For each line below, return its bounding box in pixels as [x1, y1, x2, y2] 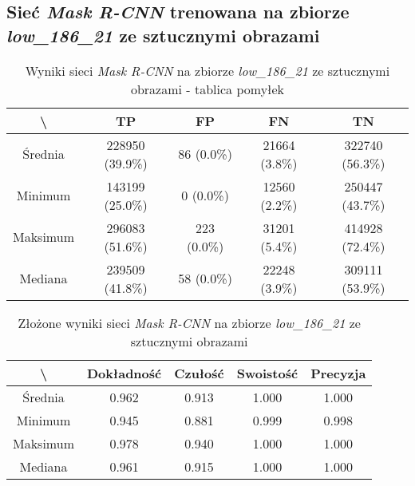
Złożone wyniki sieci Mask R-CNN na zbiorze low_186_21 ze [18, 313, 361, 332]
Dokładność [86, 363, 162, 382]
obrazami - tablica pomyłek [130, 79, 285, 98]
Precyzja [310, 363, 366, 382]
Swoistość [236, 363, 298, 382]
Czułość [174, 363, 224, 382]
